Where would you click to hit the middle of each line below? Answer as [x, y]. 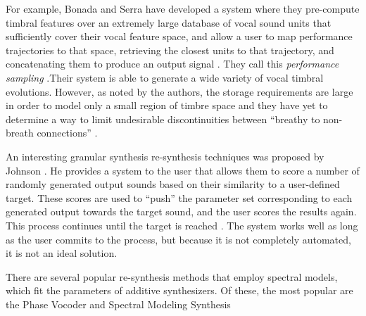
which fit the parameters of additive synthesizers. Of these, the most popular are [179, 290]
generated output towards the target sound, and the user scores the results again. [181, 211]
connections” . [67, 133]
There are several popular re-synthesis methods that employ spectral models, [172, 276]
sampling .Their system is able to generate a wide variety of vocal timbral [165, 77]
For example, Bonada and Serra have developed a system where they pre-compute [183, 8]
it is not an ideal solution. [62, 253]
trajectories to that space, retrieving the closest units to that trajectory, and [170, 50]
